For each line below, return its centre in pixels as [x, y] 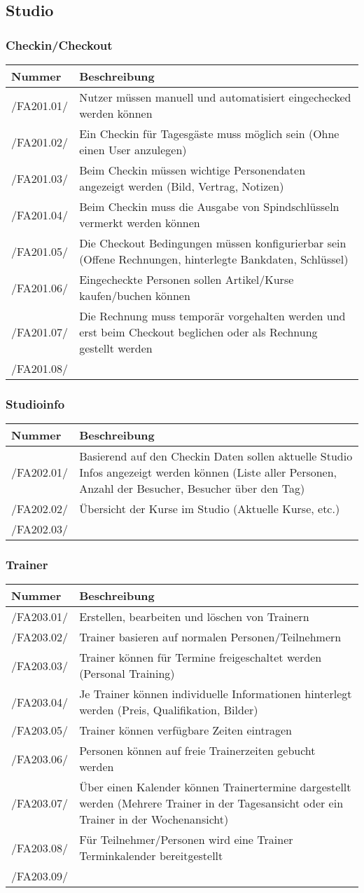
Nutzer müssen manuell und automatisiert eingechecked [215, 97]
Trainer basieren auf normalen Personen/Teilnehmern [210, 637]
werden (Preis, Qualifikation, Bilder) [169, 710]
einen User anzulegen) [133, 150]
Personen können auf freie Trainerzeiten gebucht [197, 751]
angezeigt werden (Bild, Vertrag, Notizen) [182, 186]
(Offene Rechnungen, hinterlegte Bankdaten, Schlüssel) [214, 259]
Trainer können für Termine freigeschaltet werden [201, 657]
